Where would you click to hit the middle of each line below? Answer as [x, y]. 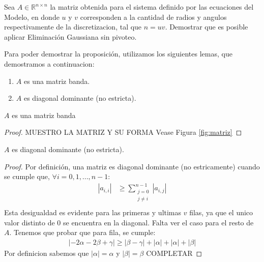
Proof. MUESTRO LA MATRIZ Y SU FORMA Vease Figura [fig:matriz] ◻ [123, 132]
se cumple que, [27, 176]
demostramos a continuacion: [49, 63]
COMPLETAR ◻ [174, 253]
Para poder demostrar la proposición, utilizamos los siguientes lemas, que [118, 54]
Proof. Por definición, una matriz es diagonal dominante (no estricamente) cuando [132, 166]
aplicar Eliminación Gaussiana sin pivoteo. [70, 36]
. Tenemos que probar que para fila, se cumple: [82, 232]
